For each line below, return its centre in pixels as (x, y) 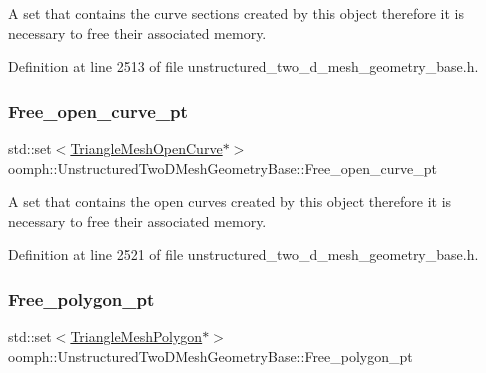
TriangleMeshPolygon (136, 336)
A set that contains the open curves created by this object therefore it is (230, 201)
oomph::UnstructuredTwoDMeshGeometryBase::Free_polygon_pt (210, 355)
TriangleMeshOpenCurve (146, 148)
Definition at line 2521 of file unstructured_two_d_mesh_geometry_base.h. (243, 254)
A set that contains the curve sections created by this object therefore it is (236, 13)
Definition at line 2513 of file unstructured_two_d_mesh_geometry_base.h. (243, 66)
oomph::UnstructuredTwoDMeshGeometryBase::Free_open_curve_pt (222, 167)
